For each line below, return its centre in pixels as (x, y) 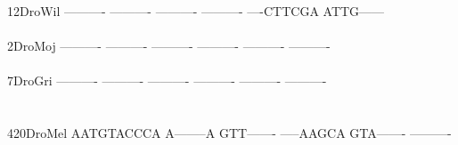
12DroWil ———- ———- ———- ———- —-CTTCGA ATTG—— (196, 11)
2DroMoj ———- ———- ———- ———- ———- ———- (169, 46)
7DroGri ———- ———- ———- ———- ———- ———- (167, 81)
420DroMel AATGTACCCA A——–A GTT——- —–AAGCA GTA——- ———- (229, 133)
